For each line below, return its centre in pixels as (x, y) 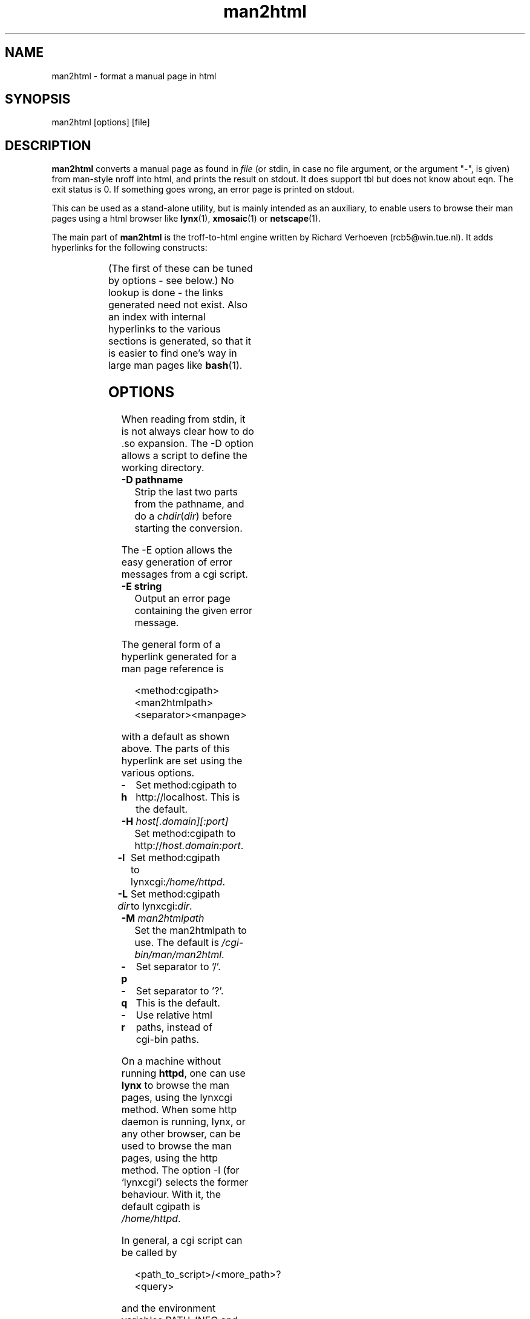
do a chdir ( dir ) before (183, 516)
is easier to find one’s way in (172, 353)
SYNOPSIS (38, 99)
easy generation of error (177, 562)
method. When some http (179, 1110)
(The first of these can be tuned (180, 269)
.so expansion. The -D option (187, 444)
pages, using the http (170, 1158)
